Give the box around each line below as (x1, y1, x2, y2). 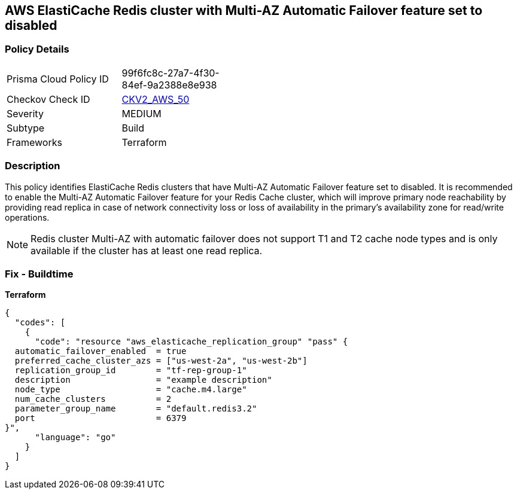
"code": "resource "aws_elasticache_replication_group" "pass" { (35, 337, 348, 347)
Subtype (7, 121, 45, 134)
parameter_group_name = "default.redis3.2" (14, 404, 257, 414)
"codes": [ (14, 318, 66, 328)
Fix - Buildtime (5, 267, 74, 280)
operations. (5, 212, 50, 222)
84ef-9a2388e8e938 (121, 78, 217, 91)
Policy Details (5, 43, 69, 56)
